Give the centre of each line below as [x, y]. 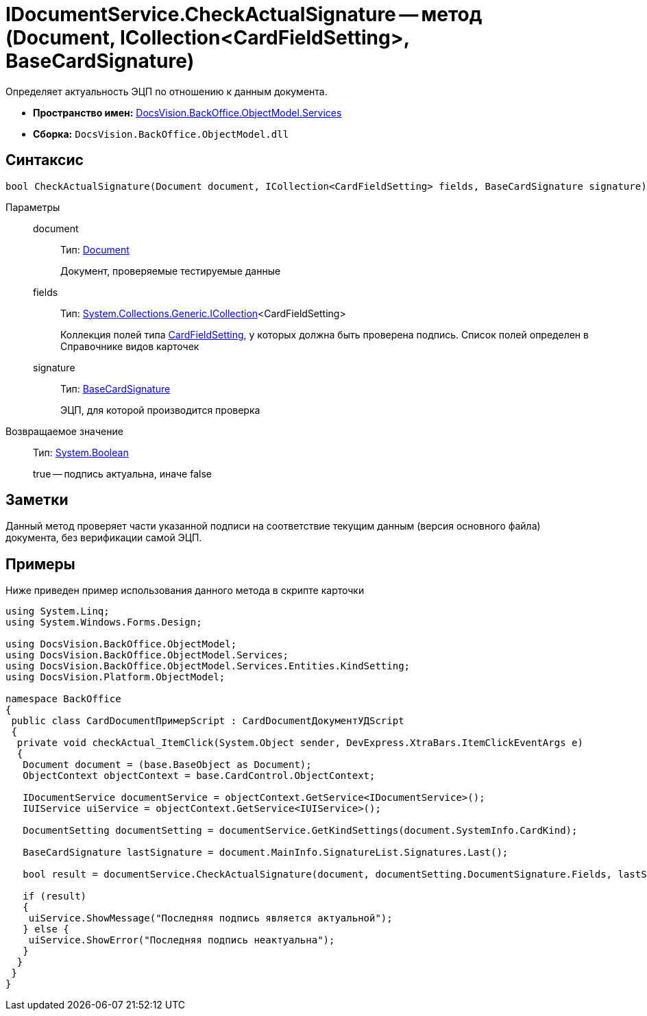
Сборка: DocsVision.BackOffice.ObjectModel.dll [161, 134]
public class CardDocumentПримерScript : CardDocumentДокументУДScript [208, 721]
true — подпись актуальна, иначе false [122, 473]
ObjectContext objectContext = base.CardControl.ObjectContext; [199, 776]
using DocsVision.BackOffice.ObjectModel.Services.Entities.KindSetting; [208, 666]
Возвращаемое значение [64, 431]
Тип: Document [95, 249]
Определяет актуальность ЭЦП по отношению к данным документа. [167, 91]
